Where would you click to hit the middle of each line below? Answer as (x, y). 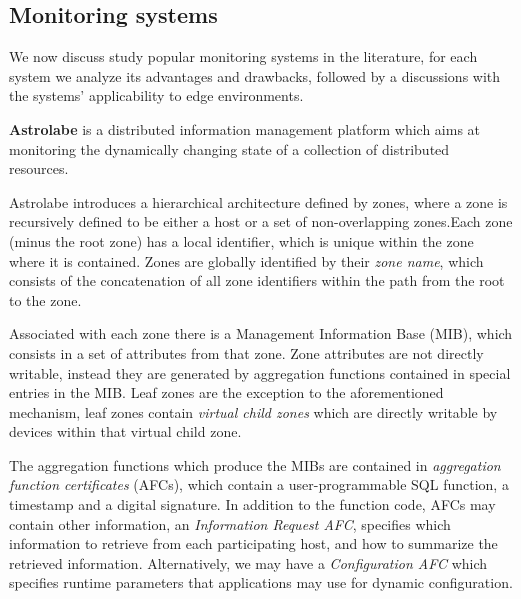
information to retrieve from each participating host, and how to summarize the (253, 543)
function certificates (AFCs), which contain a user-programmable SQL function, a (259, 484)
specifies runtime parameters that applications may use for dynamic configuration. (261, 582)
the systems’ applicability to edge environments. (156, 95)
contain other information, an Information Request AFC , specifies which (230, 523)
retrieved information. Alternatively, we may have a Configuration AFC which (248, 562)
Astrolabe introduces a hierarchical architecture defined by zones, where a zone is (258, 201)
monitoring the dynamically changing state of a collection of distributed (229, 148)
